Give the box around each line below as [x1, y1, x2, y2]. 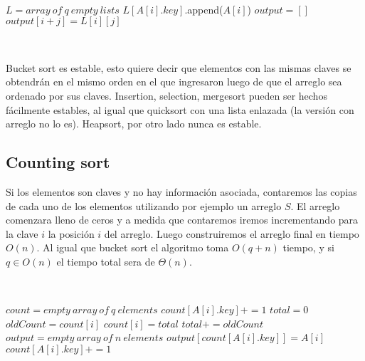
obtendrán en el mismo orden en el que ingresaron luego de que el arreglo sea [6, 74, 342, 89]
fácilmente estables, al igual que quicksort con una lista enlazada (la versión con [6, 102, 354, 117]
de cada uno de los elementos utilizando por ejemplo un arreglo [6, 198, 282, 213]
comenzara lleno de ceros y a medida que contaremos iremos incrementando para [6, 212, 359, 227]
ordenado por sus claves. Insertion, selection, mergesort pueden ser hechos [6, 88, 327, 103]
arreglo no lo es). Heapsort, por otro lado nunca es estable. [6, 116, 262, 131]
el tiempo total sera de [56, 253, 155, 268]
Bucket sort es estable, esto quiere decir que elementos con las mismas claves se [6, 60, 351, 75]
